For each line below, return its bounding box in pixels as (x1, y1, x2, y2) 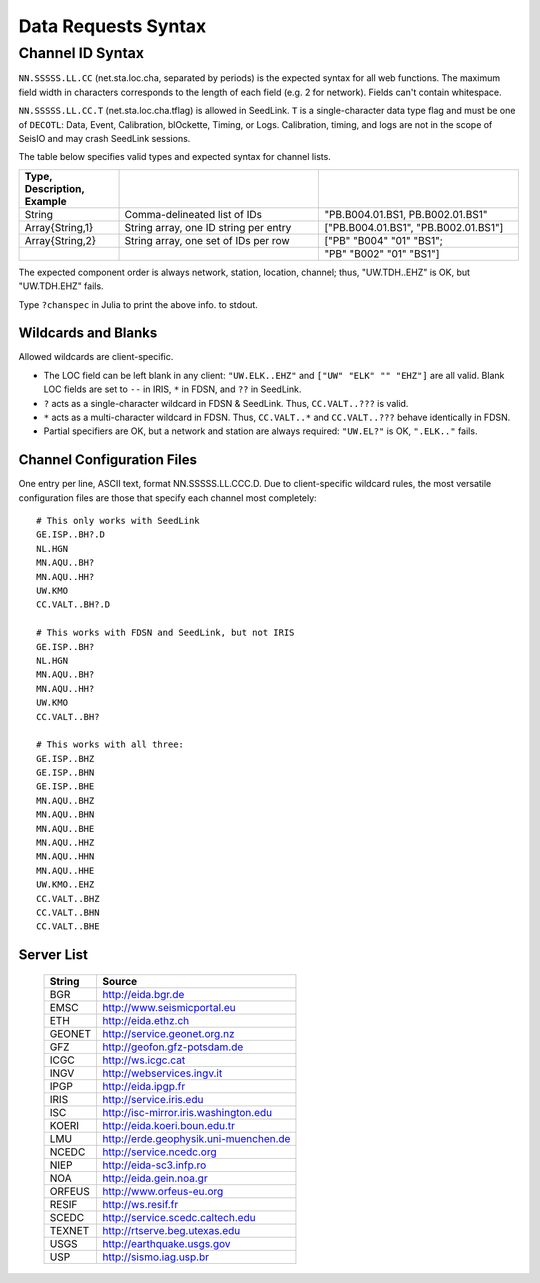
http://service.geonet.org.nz (102, 1026, 235, 1040)
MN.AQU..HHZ (36, 837, 95, 849)
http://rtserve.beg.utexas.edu (102, 1223, 241, 1237)
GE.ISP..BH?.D (36, 529, 105, 540)
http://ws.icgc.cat (102, 1053, 186, 1067)
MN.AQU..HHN (36, 851, 95, 862)
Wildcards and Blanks (18, 325, 158, 342)
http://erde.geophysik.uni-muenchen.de (102, 1131, 291, 1145)
